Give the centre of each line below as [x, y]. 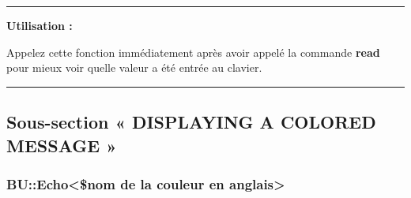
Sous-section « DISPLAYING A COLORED [191, 122]
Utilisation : [40, 25]
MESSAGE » [62, 145]
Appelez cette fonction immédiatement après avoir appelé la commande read [193, 52]
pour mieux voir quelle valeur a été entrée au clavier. [134, 67]
